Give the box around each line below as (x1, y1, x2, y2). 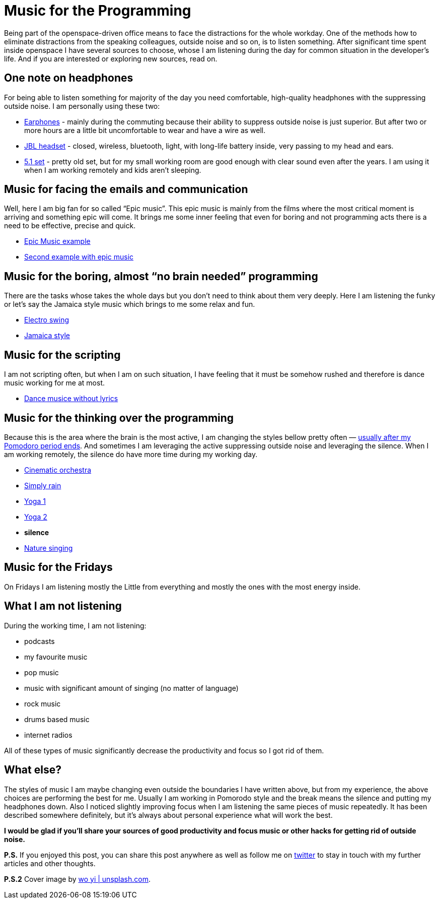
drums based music (24, 715, 90, 724)
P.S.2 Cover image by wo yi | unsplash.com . (4, 874, 151, 883)
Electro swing (24, 315, 69, 325)
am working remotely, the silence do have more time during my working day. (4, 449, 258, 459)
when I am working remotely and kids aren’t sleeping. (24, 165, 201, 174)
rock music (24, 699, 61, 708)
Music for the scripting (4, 348, 121, 361)
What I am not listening (4, 600, 122, 613)
